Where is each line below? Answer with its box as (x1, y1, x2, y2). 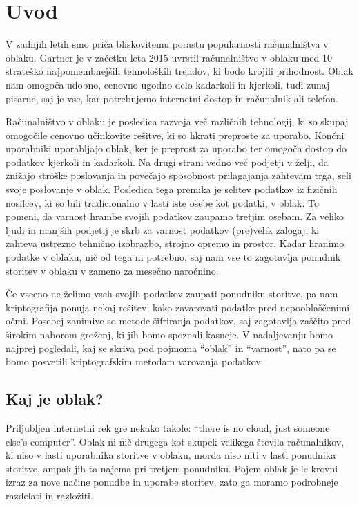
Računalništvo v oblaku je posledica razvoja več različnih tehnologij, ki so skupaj (6, 114, 349, 129)
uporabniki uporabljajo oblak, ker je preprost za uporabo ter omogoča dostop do (6, 141, 347, 156)
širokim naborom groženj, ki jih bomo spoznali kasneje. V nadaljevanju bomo (6, 327, 333, 341)
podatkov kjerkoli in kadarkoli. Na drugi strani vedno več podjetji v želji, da (6, 154, 329, 169)
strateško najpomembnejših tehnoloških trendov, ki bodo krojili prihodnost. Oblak (6, 64, 353, 78)
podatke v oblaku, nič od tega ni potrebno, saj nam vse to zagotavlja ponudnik (6, 250, 341, 264)
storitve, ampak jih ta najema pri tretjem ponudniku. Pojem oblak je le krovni (6, 461, 338, 475)
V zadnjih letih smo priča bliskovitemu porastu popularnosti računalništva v (6, 37, 329, 51)
